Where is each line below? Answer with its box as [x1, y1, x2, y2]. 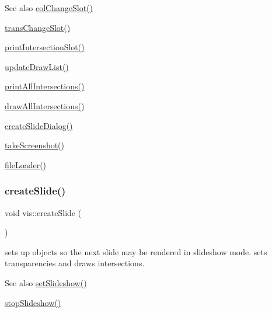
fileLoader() [5, 158, 47, 171]
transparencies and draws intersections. [5, 257, 145, 269]
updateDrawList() [5, 60, 69, 72]
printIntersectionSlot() [5, 41, 85, 53]
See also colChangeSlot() [5, 2, 93, 13]
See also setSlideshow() [5, 276, 87, 288]
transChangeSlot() [5, 21, 71, 33]
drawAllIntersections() [5, 99, 85, 112]
